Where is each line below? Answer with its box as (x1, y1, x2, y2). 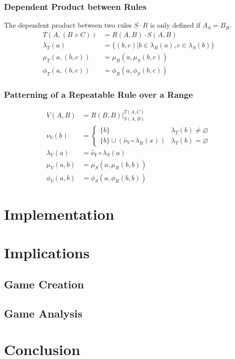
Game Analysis (4, 305, 83, 320)
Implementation (4, 203, 114, 224)
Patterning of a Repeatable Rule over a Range (4, 88, 193, 100)
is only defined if (150, 20, 200, 30)
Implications (4, 242, 90, 263)
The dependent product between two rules (4, 20, 132, 30)
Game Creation (4, 276, 84, 291)
